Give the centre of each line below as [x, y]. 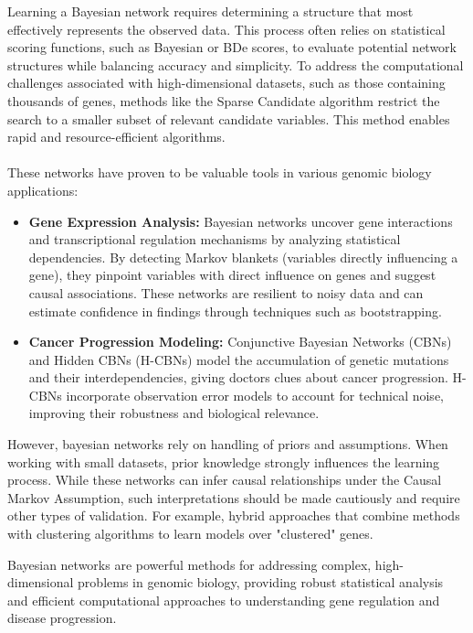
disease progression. [62, 618]
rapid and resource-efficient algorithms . [116, 137]
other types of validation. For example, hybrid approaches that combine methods [234, 515]
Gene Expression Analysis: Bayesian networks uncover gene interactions [241, 221]
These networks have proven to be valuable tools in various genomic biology [220, 172]
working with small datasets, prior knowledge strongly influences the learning [224, 461]
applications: [43, 190]
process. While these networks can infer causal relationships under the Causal [225, 480]
